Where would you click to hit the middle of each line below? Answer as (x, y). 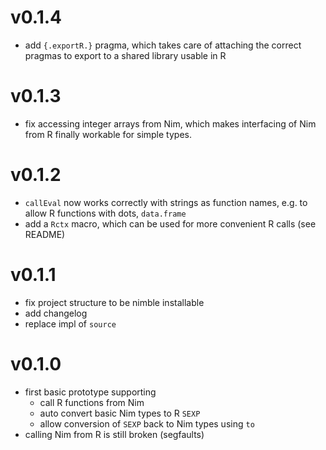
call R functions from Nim (92, 402)
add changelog (56, 313)
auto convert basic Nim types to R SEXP (120, 413)
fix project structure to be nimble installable (114, 302)
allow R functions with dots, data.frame (105, 213)
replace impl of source (70, 323)
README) (45, 234)
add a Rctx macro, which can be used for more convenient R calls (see (170, 223)
